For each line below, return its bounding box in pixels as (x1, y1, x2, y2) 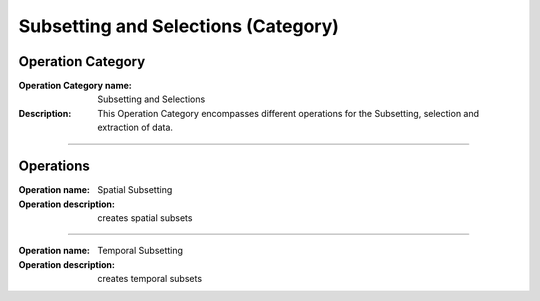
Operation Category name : (18, 80, 132, 92)
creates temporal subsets (97, 273, 203, 285)
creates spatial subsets (97, 211, 193, 224)
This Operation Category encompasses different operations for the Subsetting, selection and (97, 107, 480, 119)
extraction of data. (97, 121, 174, 134)
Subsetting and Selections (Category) (18, 15, 340, 37)
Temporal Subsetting (97, 245, 184, 257)
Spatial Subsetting (97, 184, 173, 196)
